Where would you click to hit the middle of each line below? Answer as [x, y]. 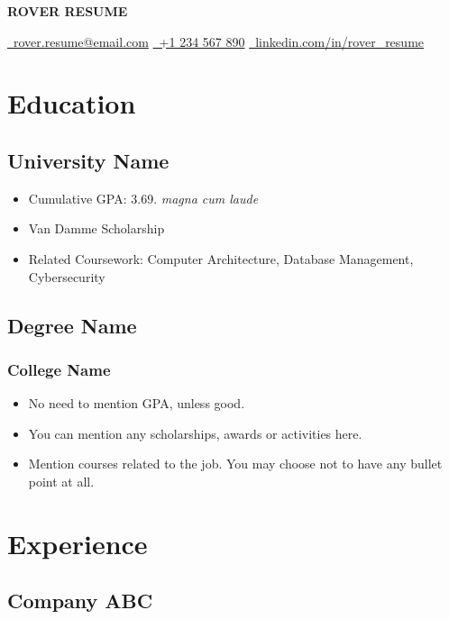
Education [72, 103]
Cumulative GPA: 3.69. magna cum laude [143, 198]
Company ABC [80, 601]
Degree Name [72, 325]
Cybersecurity [67, 276]
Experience [78, 543]
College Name [59, 369]
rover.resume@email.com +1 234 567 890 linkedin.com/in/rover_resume [219, 41]
